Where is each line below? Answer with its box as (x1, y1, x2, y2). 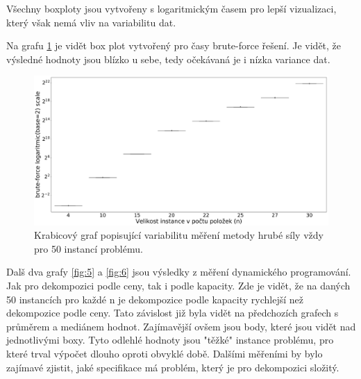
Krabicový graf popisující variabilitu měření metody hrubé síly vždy (34, 228, 324, 242)
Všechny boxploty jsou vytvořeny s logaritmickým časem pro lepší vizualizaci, (6, 1, 337, 15)
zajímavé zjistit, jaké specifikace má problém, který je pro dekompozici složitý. (6, 360, 339, 374)
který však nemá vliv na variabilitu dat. (6, 15, 176, 29)
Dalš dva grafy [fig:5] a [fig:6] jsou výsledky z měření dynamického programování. (6, 264, 351, 279)
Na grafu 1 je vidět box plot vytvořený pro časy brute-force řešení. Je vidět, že (6, 38, 342, 53)
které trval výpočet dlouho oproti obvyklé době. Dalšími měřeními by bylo (6, 346, 323, 361)
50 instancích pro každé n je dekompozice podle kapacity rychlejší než (6, 292, 303, 306)
